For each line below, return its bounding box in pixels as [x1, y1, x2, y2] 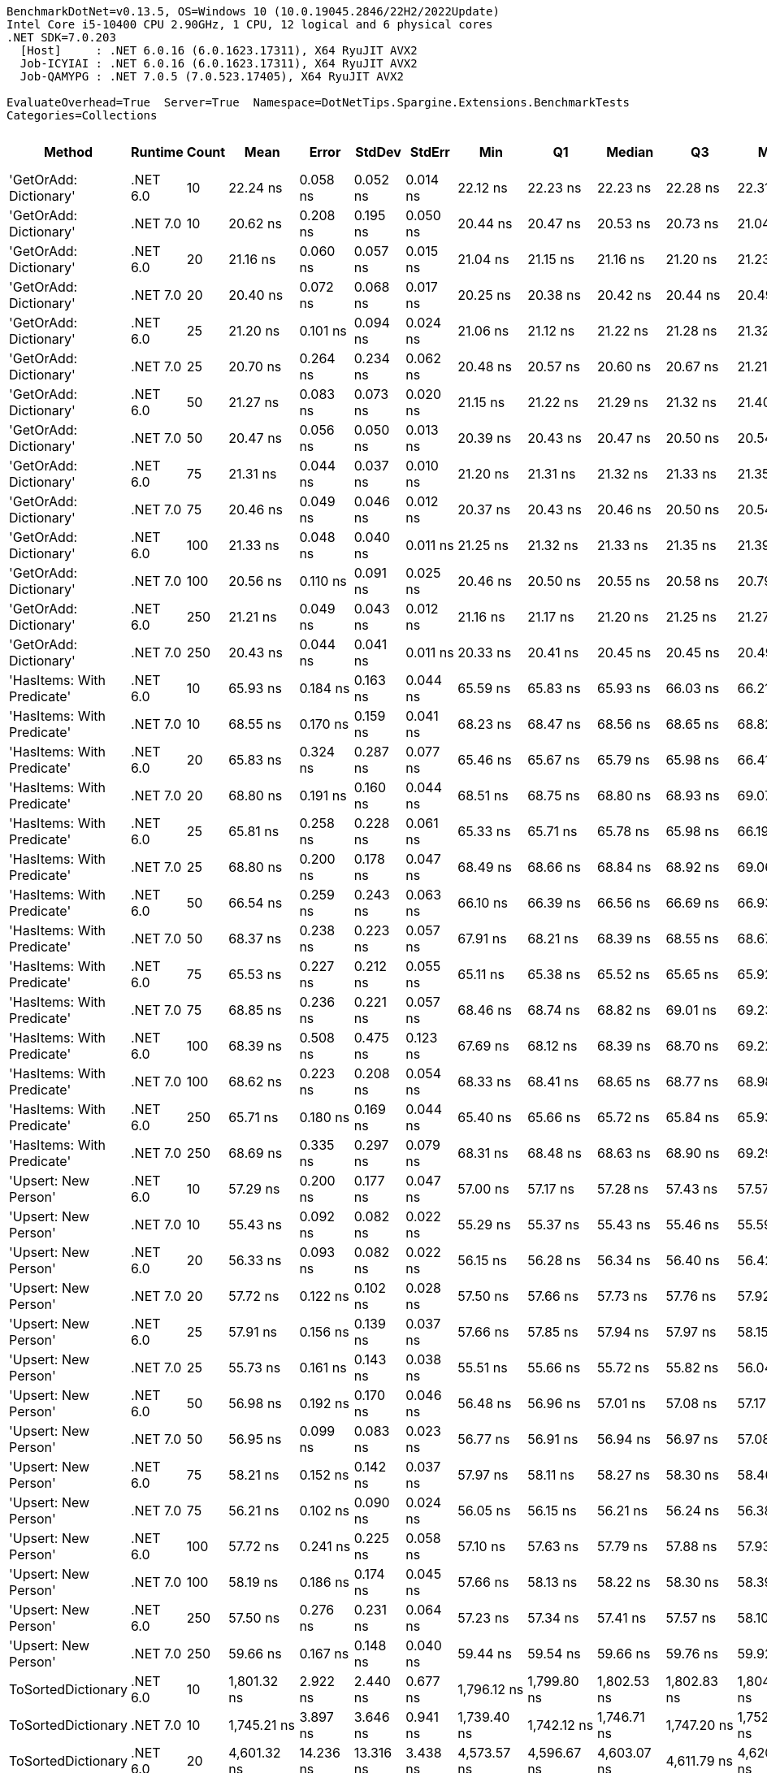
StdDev [355, 144, 401, 160]
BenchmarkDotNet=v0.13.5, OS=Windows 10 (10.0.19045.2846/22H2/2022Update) [6, 5, 500, 18]
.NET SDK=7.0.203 [6, 31, 116, 44]
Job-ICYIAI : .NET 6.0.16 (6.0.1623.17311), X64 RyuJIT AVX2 [19, 57, 418, 70]
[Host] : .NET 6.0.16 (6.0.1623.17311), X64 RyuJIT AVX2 [19, 44, 418, 57]
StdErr [409, 144, 450, 160]
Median [606, 144, 654, 160]
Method [43, 144, 93, 160]
